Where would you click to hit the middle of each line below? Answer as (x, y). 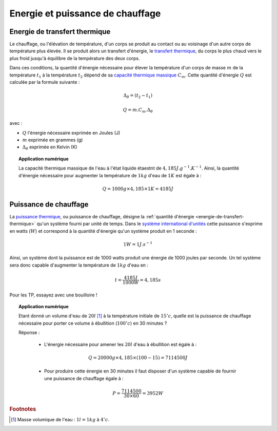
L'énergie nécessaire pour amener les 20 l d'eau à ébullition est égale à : (121, 344)
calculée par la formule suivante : (45, 82)
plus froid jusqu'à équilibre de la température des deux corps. (75, 58)
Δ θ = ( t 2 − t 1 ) (138, 96)
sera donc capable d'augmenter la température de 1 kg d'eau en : (79, 265)
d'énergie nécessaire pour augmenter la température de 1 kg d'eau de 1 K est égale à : (110, 175)
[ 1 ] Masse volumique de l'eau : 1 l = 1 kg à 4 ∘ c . (60, 419)
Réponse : (29, 333)
